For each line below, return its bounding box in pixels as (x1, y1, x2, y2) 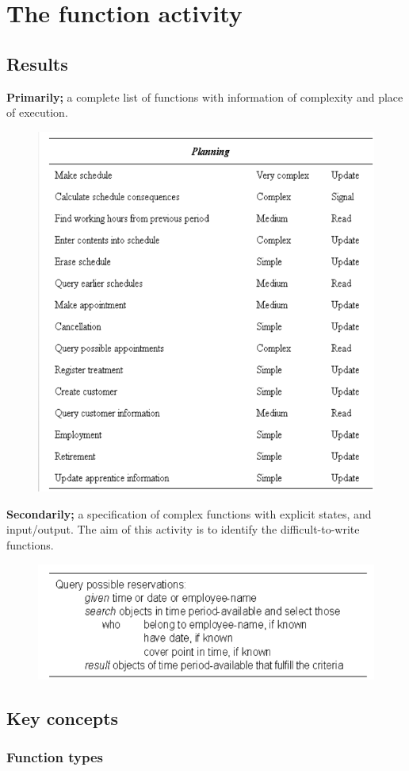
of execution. (6, 104, 68, 121)
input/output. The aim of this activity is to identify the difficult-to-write (6, 521, 360, 538)
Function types (6, 747, 103, 767)
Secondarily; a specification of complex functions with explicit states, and (6, 505, 372, 522)
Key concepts (6, 705, 119, 730)
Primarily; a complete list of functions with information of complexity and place (6, 88, 403, 105)
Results (6, 51, 68, 75)
